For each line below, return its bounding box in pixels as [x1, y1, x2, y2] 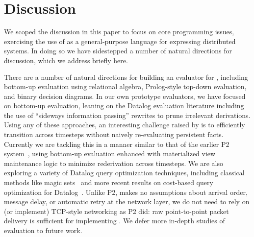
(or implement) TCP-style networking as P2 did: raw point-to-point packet [4, 206, 229, 216]
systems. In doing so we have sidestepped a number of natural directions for [4, 46, 232, 56]
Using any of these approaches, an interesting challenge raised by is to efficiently [4, 119, 245, 130]
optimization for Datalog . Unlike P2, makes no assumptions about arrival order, [4, 187, 248, 197]
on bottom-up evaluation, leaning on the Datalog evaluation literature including [4, 100, 244, 111]
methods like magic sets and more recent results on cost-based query [4, 177, 213, 188]
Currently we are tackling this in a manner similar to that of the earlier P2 [4, 139, 229, 149]
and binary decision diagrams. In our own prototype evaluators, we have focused [4, 91, 246, 101]
